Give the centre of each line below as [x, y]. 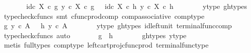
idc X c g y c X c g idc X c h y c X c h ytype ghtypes [137, 6]
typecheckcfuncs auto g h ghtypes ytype [95, 35]
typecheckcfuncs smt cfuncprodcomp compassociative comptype [104, 16]
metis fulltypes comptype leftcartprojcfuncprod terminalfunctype [106, 45]
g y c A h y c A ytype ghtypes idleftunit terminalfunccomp [118, 26]
